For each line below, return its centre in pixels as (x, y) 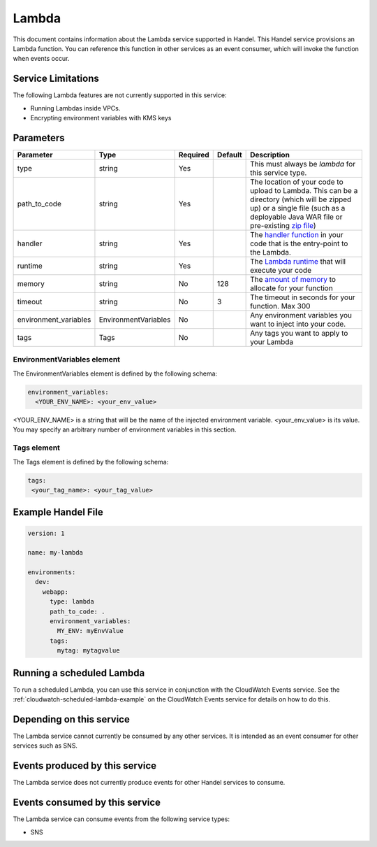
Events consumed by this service (87, 803)
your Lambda (272, 341)
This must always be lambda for (303, 164)
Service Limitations (56, 79)
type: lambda (72, 602)
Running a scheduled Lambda (79, 672)
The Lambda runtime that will (298, 261)
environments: (52, 572)
